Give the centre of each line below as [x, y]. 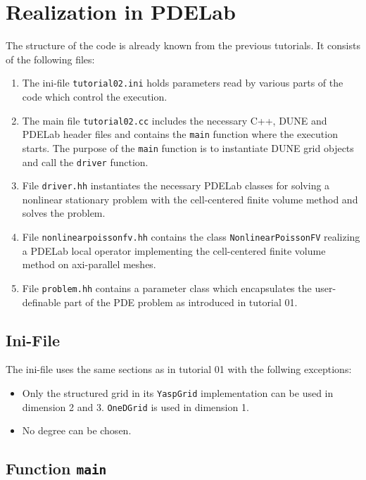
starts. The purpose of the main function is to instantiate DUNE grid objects [188, 147]
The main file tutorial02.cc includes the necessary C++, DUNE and [175, 120]
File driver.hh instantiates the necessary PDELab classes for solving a [176, 185]
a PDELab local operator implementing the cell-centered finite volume [174, 250]
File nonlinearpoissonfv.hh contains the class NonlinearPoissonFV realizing [191, 237]
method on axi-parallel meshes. [89, 264]
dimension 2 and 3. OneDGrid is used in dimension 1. [135, 406]
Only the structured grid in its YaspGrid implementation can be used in [178, 392]
